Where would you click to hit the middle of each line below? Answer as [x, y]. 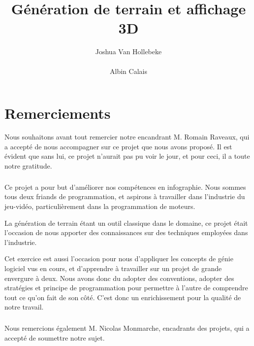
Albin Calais [128, 71]
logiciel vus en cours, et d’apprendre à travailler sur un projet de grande [113, 268]
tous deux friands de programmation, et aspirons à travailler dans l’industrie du [125, 196]
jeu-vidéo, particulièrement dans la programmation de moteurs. [100, 206]
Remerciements [58, 113]
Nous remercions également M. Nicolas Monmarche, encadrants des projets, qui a [127, 328]
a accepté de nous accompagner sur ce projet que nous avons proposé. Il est [118, 146]
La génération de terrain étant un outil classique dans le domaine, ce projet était [126, 223]
